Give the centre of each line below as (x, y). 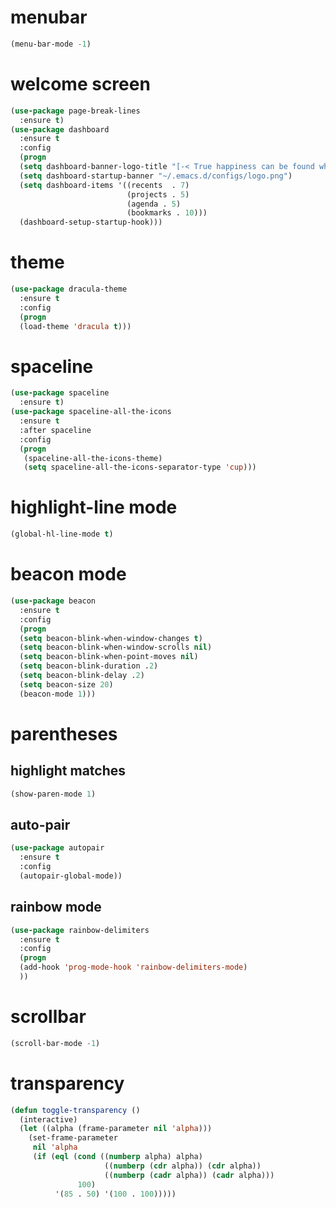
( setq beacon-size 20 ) (66, 684)
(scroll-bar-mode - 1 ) (55, 1043)
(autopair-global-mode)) (71, 876)
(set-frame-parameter (73, 1138)
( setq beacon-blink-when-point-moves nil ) (109, 657)
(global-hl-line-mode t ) (62, 534)
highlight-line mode (94, 507)
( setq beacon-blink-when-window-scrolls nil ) (116, 647)
